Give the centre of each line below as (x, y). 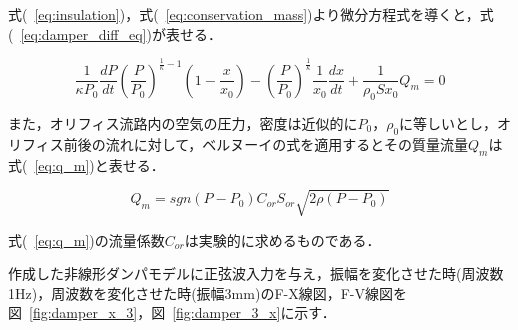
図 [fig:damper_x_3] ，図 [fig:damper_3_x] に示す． (172, 312)
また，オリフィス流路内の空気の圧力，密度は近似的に (183, 122)
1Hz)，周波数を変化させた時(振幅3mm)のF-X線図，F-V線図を (207, 292)
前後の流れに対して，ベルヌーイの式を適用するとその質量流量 (265, 143)
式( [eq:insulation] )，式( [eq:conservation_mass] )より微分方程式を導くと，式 (251, 14)
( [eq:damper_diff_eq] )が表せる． (115, 33)
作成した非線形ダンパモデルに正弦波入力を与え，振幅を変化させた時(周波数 (256, 273)
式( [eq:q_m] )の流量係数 (86, 239)
